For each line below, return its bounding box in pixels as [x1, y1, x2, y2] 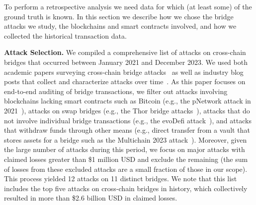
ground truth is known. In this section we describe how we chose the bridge [4, 11, 234, 21]
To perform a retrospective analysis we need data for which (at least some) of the [4, 1, 252, 11]
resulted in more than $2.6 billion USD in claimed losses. [4, 193, 177, 203]
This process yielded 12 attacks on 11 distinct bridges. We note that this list [4, 173, 237, 184]
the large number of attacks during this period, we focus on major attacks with [4, 144, 245, 154]
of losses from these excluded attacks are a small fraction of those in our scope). [4, 163, 248, 174]
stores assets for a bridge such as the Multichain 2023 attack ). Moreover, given [4, 134, 247, 145]
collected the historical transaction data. [4, 30, 127, 41]
